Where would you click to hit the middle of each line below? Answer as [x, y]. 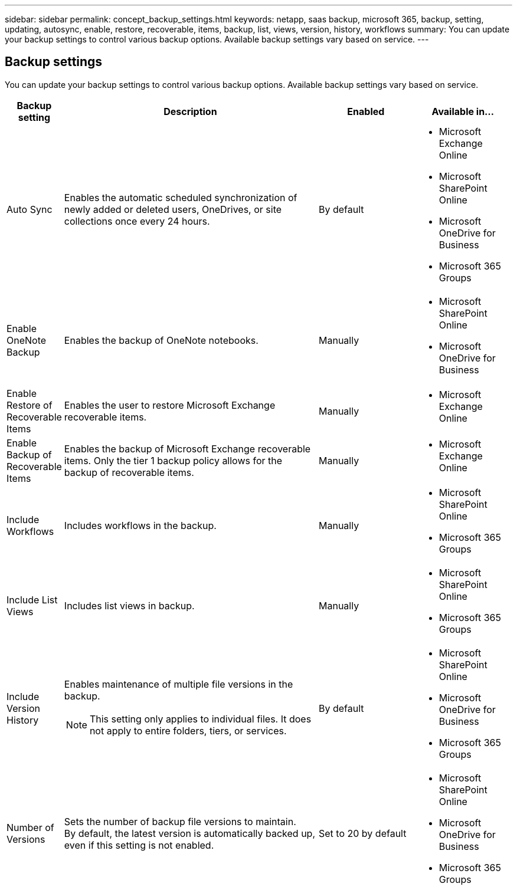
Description [190, 111]
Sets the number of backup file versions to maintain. [180, 821]
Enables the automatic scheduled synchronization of [181, 197]
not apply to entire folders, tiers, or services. [188, 730]
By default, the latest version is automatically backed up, [189, 833]
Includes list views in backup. [129, 605]
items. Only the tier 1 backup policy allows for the [173, 460]
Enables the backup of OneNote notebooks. [161, 340]
